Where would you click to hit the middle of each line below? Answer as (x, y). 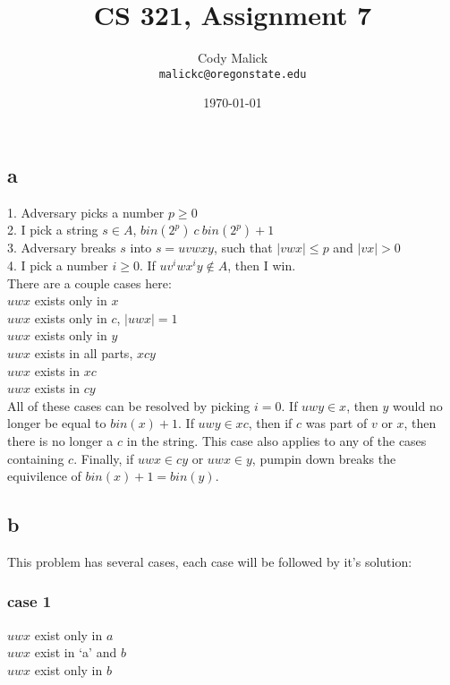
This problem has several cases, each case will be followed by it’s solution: (210, 561)
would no (418, 405)
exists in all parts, (84, 352)
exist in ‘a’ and (76, 652)
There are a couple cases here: (89, 283)
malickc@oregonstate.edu (233, 74)
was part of (336, 423)
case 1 (30, 601)
